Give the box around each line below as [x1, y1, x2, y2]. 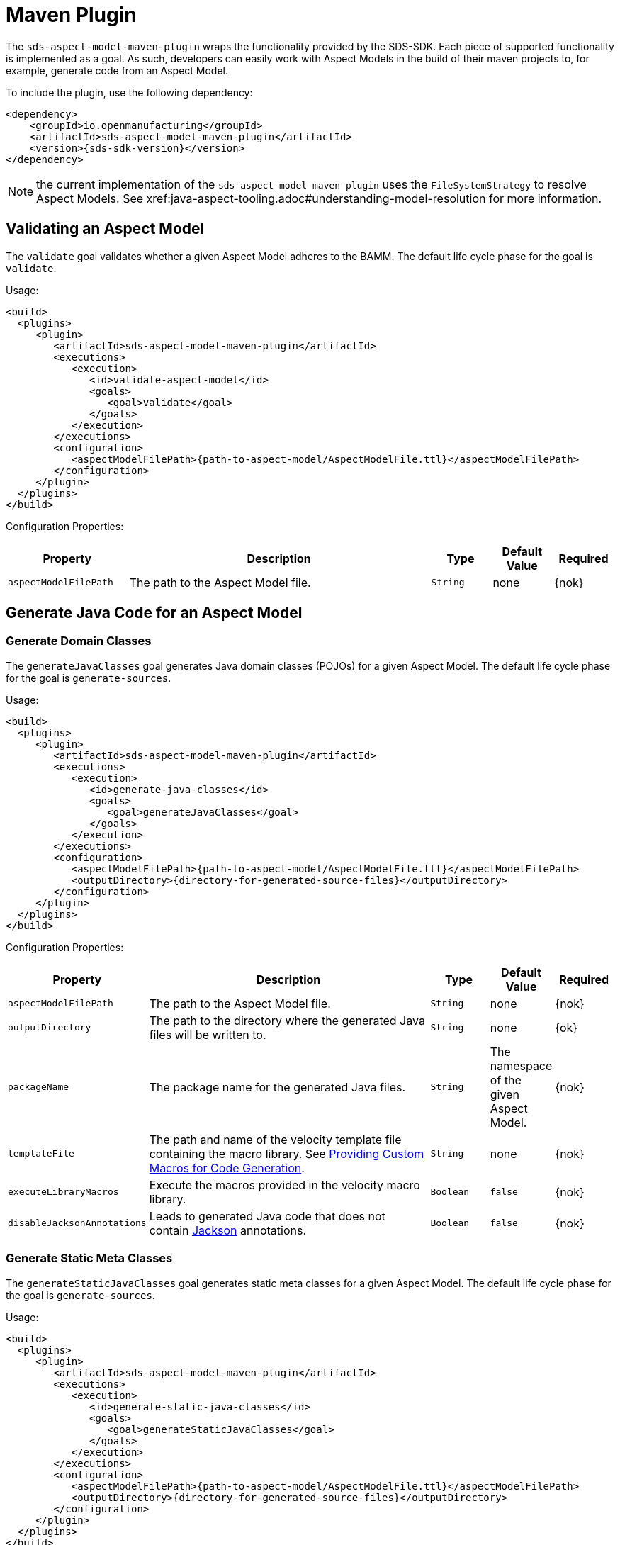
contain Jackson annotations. [149, 1223, 307, 1237]
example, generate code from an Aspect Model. [6, 64, 229, 77]
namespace [490, 1058, 553, 1073]
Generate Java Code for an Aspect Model [6, 604, 303, 622]
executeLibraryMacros [8, 1186, 119, 1198]
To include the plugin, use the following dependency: [6, 86, 253, 99]
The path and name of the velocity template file [149, 1132, 402, 1147]
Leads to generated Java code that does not [149, 1208, 385, 1223]
